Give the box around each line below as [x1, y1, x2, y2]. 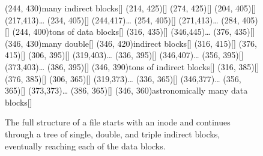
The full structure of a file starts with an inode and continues [5, 116, 231, 128]
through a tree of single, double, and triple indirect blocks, [5, 127, 220, 140]
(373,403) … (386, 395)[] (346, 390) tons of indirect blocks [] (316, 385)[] [5, 60, 259, 73]
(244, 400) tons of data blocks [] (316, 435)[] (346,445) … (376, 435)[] [12, 25, 255, 38]
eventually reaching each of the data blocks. [5, 139, 166, 152]
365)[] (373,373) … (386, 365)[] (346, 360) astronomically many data [5, 84, 248, 97]
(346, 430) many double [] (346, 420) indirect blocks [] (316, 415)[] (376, [5, 37, 257, 49]
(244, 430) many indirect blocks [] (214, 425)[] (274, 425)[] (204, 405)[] [5, 2, 256, 14]
